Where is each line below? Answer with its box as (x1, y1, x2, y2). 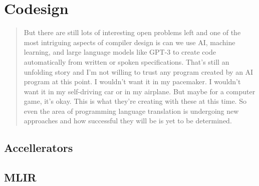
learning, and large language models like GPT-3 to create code (24, 47, 216, 57)
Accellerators (4, 140, 73, 155)
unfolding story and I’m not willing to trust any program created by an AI (24, 66, 253, 77)
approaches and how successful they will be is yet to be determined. (24, 115, 232, 126)
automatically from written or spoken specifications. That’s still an (24, 56, 229, 67)
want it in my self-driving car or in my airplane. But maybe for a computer (24, 86, 255, 96)
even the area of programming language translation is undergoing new (24, 105, 239, 116)
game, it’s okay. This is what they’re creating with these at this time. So (24, 96, 246, 106)
